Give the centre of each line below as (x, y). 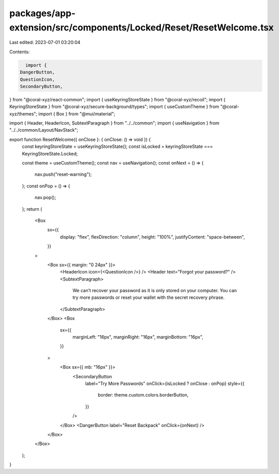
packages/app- (42, 13)
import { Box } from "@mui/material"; (77, 113)
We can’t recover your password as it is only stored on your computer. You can (155, 291)
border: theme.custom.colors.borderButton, (143, 395)
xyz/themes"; (23, 113)
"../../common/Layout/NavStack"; (44, 130)
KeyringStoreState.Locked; (50, 153)
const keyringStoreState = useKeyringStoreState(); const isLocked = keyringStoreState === (118, 146)
